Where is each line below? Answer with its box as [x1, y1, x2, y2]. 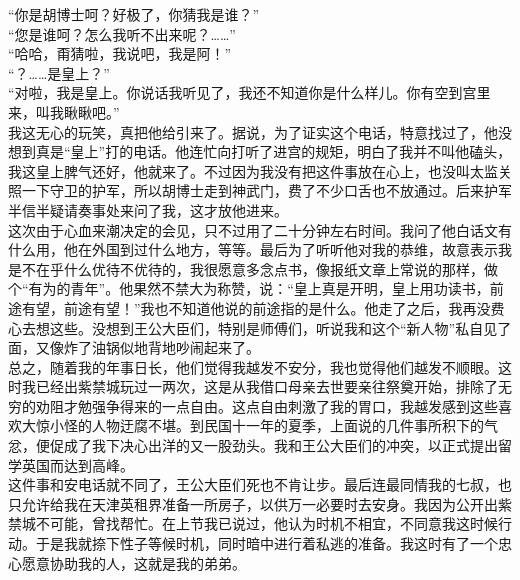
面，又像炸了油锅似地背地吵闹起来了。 [8, 337, 260, 358]
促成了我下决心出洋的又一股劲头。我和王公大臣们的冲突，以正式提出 [49, 435, 498, 456]
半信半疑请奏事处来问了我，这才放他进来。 [8, 199, 288, 220]
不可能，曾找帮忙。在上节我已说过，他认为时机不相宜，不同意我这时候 [35, 513, 498, 534]
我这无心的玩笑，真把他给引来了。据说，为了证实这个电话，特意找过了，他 [8, 121, 498, 142]
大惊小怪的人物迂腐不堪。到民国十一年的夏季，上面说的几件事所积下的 [21, 415, 484, 436]
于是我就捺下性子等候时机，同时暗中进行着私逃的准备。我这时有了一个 [35, 533, 498, 554]
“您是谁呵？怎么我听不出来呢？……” [8, 23, 236, 44]
